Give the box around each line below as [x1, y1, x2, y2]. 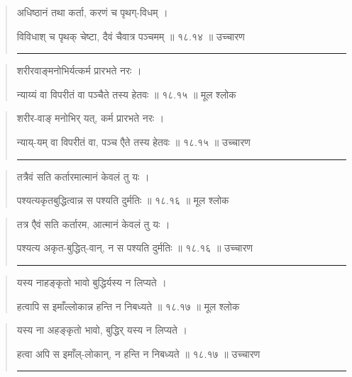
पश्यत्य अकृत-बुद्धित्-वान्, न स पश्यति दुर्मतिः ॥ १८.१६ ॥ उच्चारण [16, 240, 253, 255]
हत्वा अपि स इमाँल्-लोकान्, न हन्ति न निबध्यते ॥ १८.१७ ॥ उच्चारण [16, 346, 260, 361]
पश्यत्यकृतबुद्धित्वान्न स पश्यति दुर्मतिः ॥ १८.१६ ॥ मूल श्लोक [16, 193, 229, 208]
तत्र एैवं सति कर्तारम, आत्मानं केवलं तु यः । [16, 216, 170, 231]
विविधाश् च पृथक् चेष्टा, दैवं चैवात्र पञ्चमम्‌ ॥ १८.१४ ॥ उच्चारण [16, 28, 245, 43]
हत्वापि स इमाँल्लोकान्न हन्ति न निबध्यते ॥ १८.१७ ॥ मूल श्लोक [16, 298, 240, 313]
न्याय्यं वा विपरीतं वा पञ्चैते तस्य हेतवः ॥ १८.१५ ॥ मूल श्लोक [16, 86, 236, 101]
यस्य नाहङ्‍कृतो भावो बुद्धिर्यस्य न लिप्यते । [16, 274, 167, 289]
